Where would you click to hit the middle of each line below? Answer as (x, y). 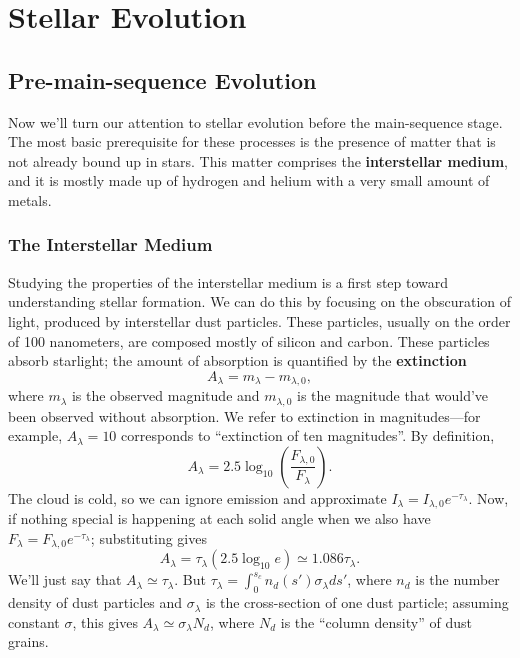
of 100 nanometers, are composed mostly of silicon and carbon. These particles (249, 340)
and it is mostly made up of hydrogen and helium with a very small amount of (249, 180)
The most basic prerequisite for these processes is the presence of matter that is (252, 141)
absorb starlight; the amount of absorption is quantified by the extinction (237, 360)
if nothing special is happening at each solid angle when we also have (219, 518)
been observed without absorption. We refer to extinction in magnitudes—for (244, 415)
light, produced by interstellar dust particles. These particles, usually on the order (259, 320)
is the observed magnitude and (165, 395)
